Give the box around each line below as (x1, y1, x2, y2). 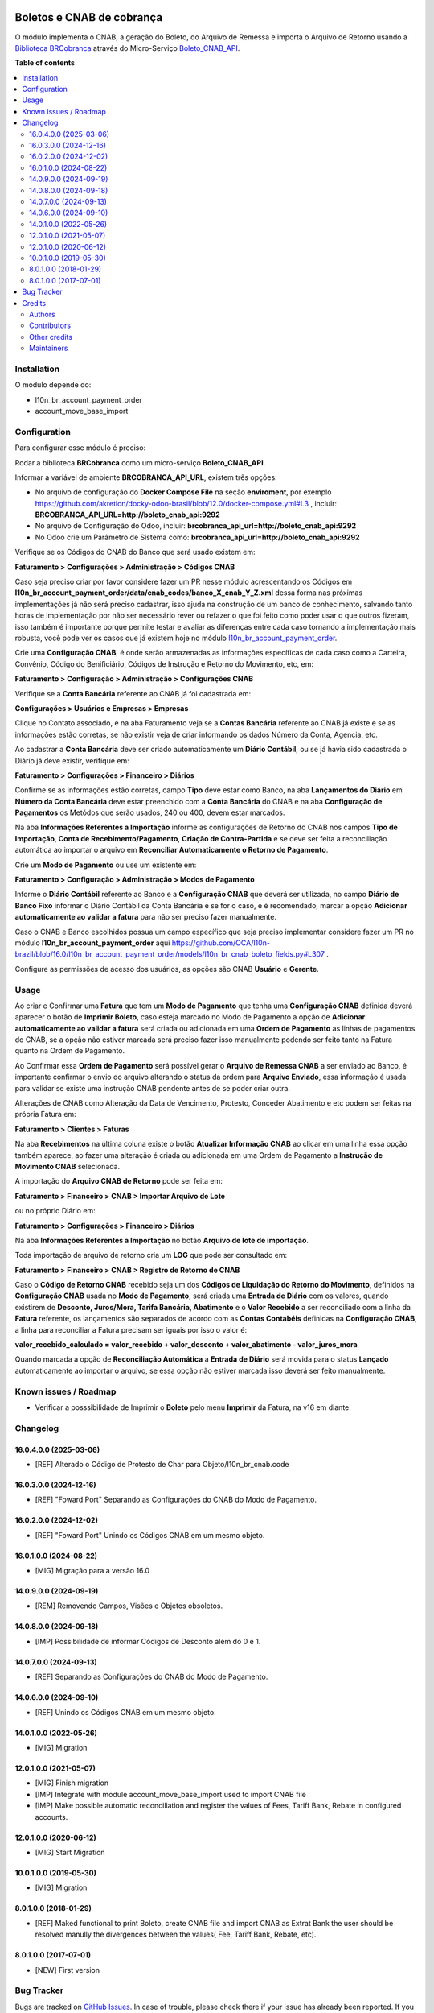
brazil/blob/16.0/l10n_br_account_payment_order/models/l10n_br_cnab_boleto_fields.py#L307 (14, 949, 325, 959)
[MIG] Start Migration (35, 1848, 105, 1857)
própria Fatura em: (14, 1110, 76, 1119)
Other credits (29, 332, 72, 341)
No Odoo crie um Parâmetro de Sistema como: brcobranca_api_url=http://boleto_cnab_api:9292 (35, 532, 361, 542)
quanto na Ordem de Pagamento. (14, 1046, 125, 1056)
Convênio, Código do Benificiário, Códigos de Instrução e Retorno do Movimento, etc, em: (14, 659, 313, 668)
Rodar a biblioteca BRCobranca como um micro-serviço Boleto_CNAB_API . (14, 457, 266, 467)
